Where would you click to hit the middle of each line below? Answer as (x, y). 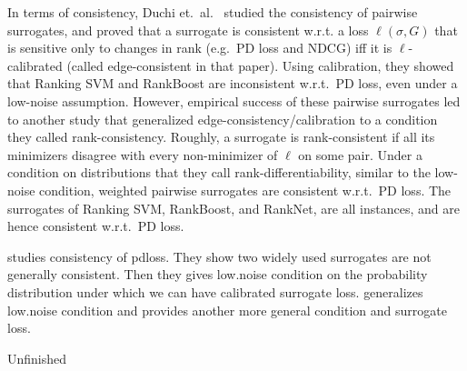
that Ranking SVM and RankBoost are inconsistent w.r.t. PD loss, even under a (233, 83)
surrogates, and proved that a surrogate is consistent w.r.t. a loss (188, 30)
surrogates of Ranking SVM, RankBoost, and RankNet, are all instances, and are (233, 208)
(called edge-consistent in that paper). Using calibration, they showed (260, 65)
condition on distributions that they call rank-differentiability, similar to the (219, 172)
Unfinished (37, 358)
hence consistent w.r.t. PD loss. (96, 226)
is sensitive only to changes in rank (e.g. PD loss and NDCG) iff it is (200, 48)
